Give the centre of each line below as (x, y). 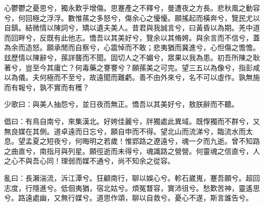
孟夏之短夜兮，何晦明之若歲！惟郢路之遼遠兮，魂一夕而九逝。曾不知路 (142, 141)
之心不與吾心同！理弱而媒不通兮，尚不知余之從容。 (89, 161)
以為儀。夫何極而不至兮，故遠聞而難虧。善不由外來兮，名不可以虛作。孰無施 (132, 77)
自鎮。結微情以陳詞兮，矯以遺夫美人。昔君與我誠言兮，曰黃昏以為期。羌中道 (132, 28)
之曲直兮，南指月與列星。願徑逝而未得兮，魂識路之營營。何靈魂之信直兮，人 (132, 151)
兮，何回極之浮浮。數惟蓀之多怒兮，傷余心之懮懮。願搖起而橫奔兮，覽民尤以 (132, 17)
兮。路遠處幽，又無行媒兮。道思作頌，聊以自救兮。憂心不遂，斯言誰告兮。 (128, 198)
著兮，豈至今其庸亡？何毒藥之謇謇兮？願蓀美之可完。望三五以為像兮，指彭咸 (132, 67)
